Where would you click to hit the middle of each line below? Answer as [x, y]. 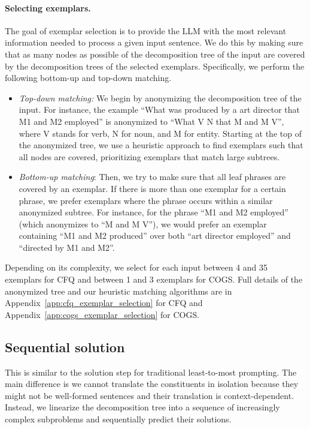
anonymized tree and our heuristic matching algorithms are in [118, 291]
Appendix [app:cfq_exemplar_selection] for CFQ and [104, 303]
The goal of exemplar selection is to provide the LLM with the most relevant [146, 30]
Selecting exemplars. [48, 7]
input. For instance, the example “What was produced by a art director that [159, 109]
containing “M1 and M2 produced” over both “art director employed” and [155, 235]
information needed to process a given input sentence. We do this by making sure [154, 42]
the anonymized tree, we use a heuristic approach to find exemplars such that [161, 145]
